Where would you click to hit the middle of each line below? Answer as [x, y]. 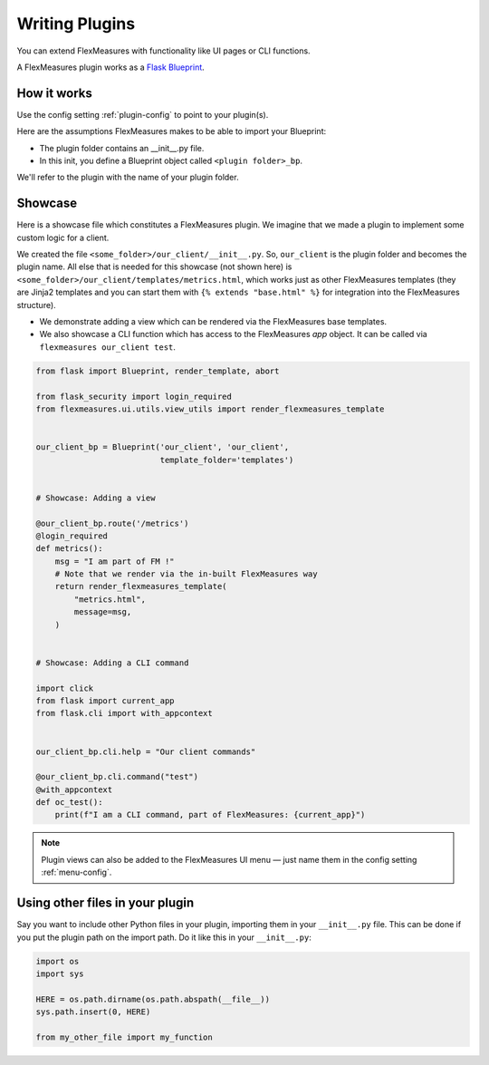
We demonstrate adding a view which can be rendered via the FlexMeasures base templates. [213, 322]
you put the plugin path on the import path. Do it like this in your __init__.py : [164, 937]
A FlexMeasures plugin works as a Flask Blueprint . [111, 67]
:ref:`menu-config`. [77, 872]
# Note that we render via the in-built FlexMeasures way [186, 574]
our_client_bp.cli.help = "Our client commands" [146, 751]
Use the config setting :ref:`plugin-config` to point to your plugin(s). [143, 114]
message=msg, [103, 612]
